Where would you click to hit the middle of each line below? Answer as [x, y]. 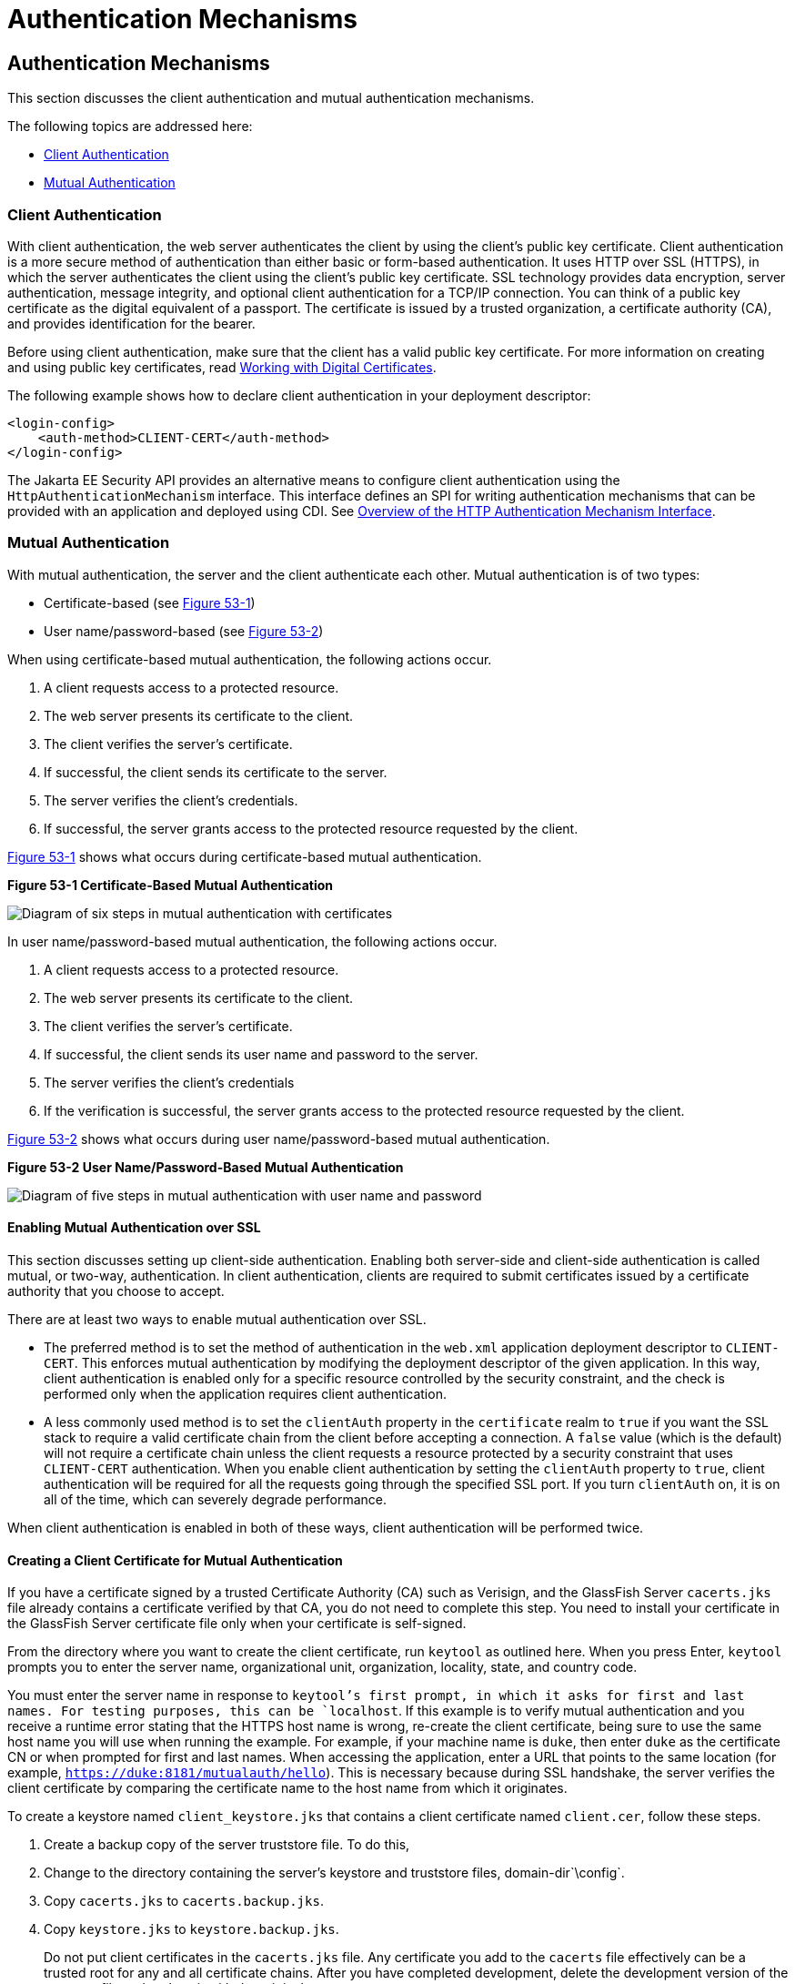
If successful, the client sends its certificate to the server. [216, 772]
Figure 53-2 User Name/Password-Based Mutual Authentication [206, 1167]
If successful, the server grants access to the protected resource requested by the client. [311, 828]
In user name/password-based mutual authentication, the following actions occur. [252, 941]
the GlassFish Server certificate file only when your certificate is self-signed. [237, 1624]
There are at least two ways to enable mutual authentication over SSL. [217, 1319]
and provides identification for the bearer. [131, 323]
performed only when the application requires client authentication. [245, 1393]
